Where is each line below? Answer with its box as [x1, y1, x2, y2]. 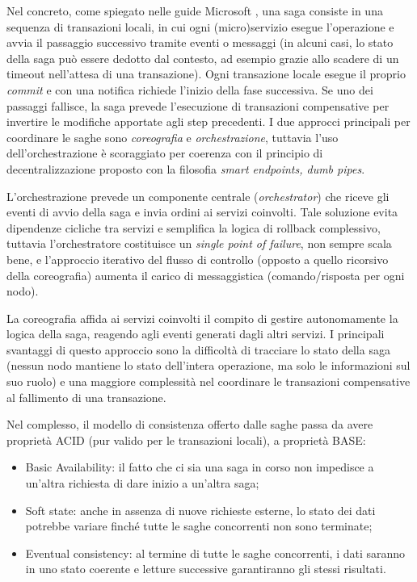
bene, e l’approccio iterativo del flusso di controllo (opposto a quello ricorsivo [6, 250, 389, 267]
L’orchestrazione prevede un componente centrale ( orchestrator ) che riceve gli [6, 187, 390, 204]
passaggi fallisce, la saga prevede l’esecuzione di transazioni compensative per [6, 97, 390, 114]
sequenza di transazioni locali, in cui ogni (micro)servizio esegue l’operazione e [6, 18, 394, 35]
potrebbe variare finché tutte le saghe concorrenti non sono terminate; [25, 517, 373, 534]
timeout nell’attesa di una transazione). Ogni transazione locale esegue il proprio [6, 65, 406, 82]
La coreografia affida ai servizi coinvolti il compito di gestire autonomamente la [6, 309, 398, 326]
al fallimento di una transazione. [6, 388, 166, 405]
